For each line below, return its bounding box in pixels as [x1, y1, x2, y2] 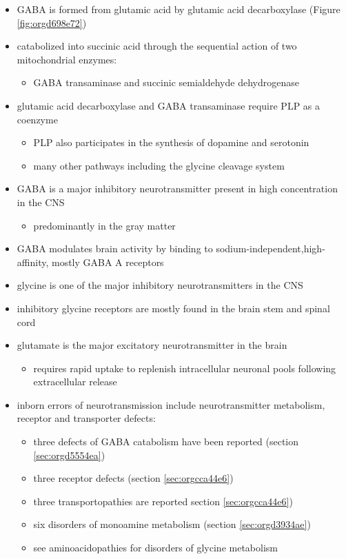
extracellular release [33, 374, 117, 389]
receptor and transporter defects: [17, 411, 156, 425]
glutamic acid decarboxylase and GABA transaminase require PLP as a [17, 98, 320, 112]
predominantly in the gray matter [33, 218, 176, 232]
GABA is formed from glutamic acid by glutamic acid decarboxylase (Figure [17, 2, 340, 16]
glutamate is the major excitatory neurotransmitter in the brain [17, 338, 287, 352]
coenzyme [17, 112, 58, 126]
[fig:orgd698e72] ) [17, 15, 87, 30]
